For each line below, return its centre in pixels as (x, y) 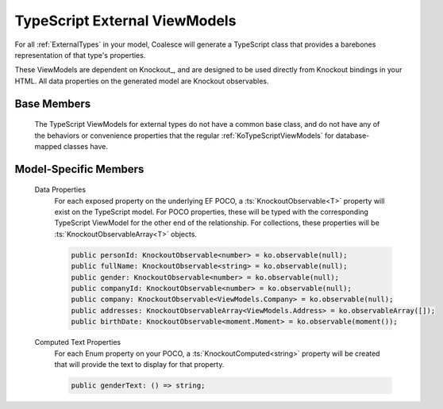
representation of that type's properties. (80, 55)
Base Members (53, 103)
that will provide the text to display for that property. (139, 364)
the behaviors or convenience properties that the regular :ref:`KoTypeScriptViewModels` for (184, 136)
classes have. (86, 146)
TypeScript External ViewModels (125, 21)
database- (352, 136)
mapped (48, 146)
